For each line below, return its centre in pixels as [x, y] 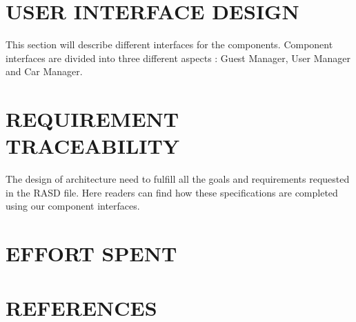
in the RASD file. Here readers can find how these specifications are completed [172, 192]
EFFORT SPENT [91, 253]
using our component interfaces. [73, 206]
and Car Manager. [44, 71]
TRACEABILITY [93, 146]
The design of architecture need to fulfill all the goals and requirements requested [178, 179]
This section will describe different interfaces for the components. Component [169, 44]
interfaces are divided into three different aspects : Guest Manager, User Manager [178, 58]
